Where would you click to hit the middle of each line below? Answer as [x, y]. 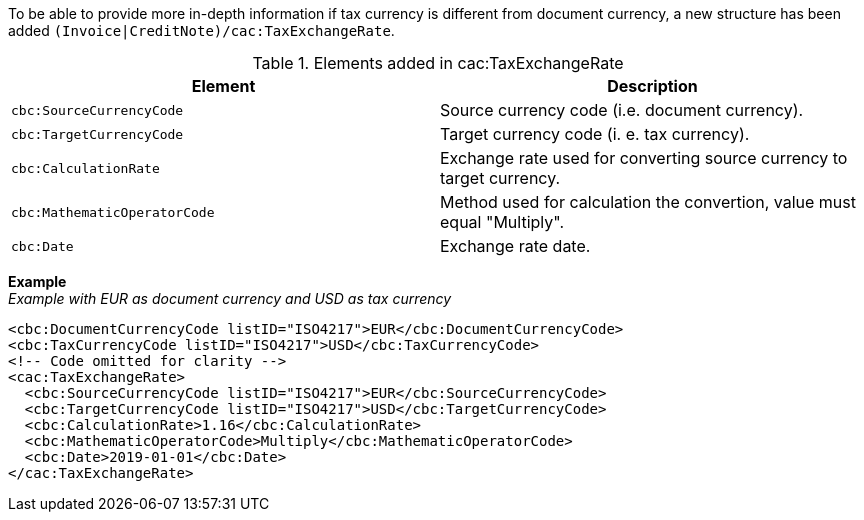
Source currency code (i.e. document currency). [622, 110]
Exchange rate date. [515, 246]
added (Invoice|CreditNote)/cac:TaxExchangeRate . [201, 30]
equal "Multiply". [502, 222]
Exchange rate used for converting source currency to [644, 158]
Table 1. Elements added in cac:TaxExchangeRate [438, 63]
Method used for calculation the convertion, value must [648, 202]
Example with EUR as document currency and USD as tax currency [230, 298]
